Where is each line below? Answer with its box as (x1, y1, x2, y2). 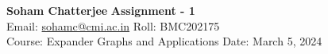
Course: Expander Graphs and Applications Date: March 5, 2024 (6, 33, 322, 49)
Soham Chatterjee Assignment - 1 (6, 2, 195, 18)
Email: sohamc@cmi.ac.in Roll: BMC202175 (6, 17, 220, 34)
